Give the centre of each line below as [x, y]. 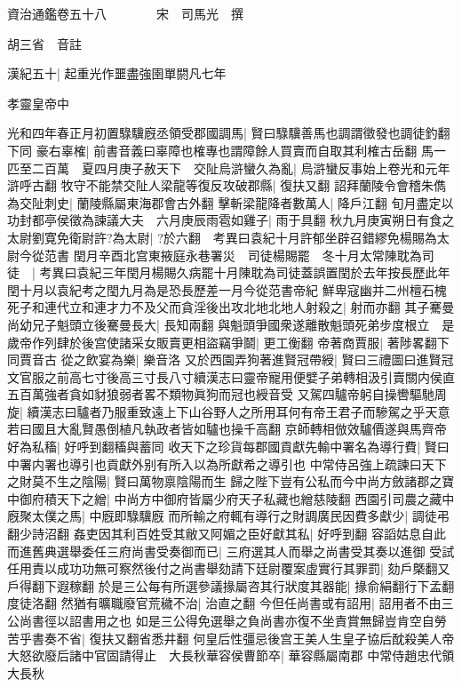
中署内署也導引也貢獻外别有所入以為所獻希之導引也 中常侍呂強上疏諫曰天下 [227, 463]
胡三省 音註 [44, 43]
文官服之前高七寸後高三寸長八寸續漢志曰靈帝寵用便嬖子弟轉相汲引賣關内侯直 [231, 376]
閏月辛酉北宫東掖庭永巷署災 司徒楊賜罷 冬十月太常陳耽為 [247, 255]
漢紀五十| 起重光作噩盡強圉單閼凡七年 [117, 73]
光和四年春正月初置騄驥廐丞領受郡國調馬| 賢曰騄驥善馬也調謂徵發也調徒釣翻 [229, 133]
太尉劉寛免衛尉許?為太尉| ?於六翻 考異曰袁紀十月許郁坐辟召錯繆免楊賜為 [222, 237]
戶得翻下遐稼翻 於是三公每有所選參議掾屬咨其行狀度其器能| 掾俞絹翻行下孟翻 [231, 585]
